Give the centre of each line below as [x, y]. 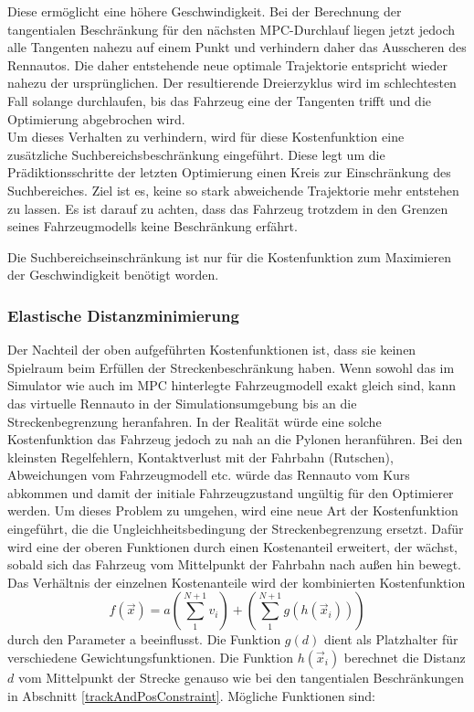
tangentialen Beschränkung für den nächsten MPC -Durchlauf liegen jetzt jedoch [232, 29]
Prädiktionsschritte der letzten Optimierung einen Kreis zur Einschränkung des [229, 172]
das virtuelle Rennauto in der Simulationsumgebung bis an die [182, 403]
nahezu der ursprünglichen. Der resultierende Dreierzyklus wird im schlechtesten [232, 83]
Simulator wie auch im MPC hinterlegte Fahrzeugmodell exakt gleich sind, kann [232, 385]
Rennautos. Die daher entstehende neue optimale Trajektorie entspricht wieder [227, 64]
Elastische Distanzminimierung [123, 315]
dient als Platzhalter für [391, 639]
